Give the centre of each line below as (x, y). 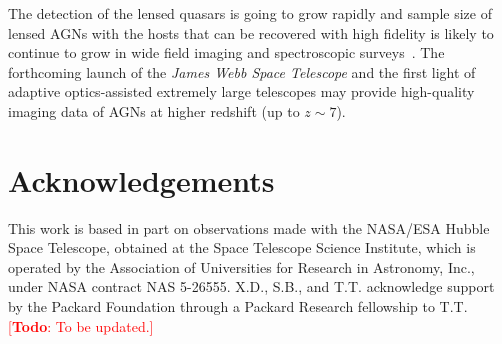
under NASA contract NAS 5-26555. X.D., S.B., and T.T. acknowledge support (251, 286)
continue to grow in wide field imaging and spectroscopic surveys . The (226, 52)
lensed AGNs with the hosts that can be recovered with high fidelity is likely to (251, 32)
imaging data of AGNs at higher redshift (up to (154, 110)
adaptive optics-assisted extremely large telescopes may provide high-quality (241, 91)
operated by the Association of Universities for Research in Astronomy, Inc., (241, 266)
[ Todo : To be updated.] (81, 325)
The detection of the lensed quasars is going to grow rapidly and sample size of (250, 13)
